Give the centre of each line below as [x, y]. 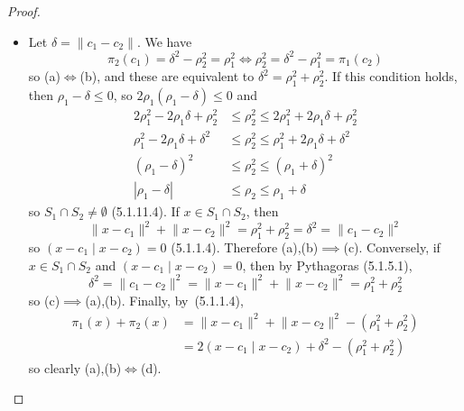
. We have [164, 41]
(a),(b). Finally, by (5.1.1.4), [164, 301]
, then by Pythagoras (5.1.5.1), [327, 265]
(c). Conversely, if [392, 247]
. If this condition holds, [391, 76]
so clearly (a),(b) [75, 367]
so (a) [44, 76]
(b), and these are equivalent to [167, 76]
